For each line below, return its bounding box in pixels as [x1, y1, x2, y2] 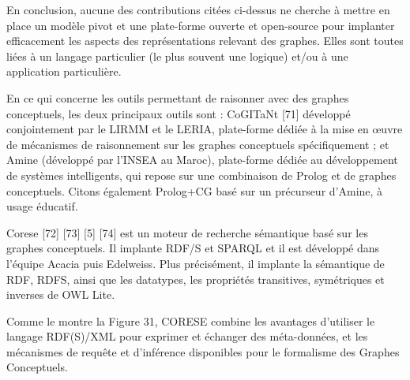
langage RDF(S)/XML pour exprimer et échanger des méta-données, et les [6, 328, 368, 345]
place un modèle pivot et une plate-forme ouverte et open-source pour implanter [6, 17, 395, 33]
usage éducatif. [6, 198, 78, 214]
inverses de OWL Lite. [6, 286, 115, 303]
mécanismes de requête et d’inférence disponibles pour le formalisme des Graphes [6, 343, 400, 360]
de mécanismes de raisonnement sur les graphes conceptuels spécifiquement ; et [6, 136, 389, 152]
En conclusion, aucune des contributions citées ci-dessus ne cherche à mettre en [6, 2, 390, 17]
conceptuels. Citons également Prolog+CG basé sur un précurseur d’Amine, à [6, 182, 383, 199]
